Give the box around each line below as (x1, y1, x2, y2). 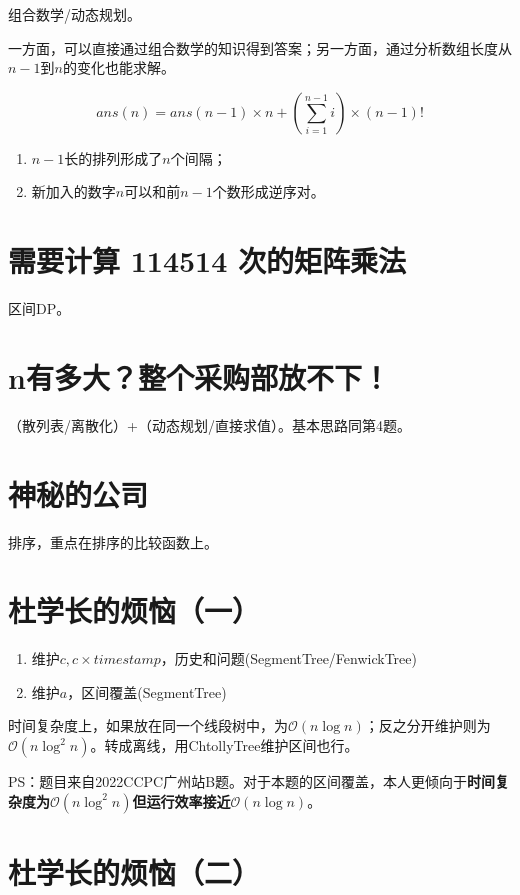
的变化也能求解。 (62, 57, 175, 78)
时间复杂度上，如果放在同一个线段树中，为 (8, 715, 288, 736)
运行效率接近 (146, 790, 231, 811)
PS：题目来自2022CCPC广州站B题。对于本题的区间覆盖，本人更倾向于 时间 (8, 771, 496, 792)
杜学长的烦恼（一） (8, 590, 261, 631)
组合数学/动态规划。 (8, 4, 141, 24)
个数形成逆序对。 (212, 181, 325, 202)
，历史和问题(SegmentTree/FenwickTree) (160, 648, 417, 669)
